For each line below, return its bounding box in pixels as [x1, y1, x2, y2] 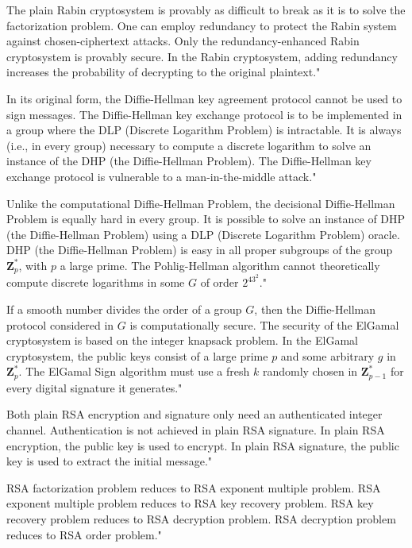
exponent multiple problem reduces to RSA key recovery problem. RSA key [6, 495, 374, 511]
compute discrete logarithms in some [6, 274, 185, 291]
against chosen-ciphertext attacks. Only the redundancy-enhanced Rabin [6, 33, 360, 49]
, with [18, 257, 48, 273]
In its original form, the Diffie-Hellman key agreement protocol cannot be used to [6, 90, 402, 106]
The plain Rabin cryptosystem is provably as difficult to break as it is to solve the [6, 2, 406, 17]
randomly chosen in [262, 363, 358, 380]
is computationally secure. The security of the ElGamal [129, 316, 399, 333]
